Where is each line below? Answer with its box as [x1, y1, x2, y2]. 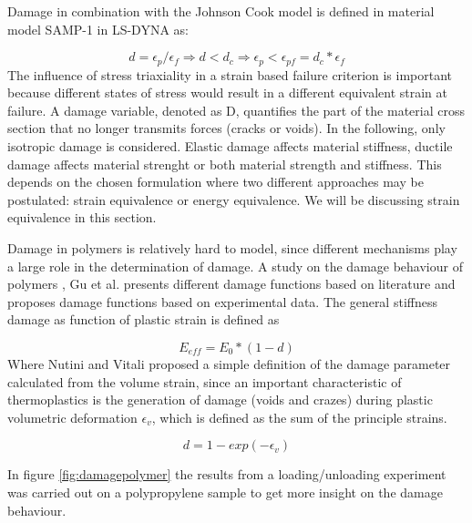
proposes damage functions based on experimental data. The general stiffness [7, 292, 437, 311]
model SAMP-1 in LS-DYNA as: [7, 19, 189, 38]
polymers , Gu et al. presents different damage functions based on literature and [7, 274, 456, 293]
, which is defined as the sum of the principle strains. [151, 407, 447, 426]
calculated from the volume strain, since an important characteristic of [7, 372, 402, 391]
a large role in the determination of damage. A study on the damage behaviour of [7, 256, 463, 275]
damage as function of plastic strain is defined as [7, 310, 280, 329]
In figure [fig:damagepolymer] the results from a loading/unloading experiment [7, 465, 446, 484]
